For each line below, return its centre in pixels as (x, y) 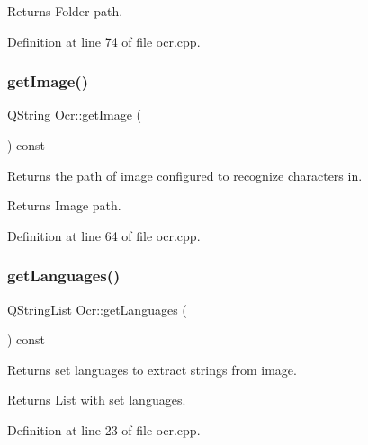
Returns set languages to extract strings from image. (152, 369)
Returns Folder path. (65, 11)
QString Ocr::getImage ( (75, 115)
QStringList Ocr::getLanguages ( (97, 309)
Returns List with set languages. (97, 400)
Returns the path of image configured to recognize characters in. (185, 175)
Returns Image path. (64, 205)
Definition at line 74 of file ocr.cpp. (104, 41)
